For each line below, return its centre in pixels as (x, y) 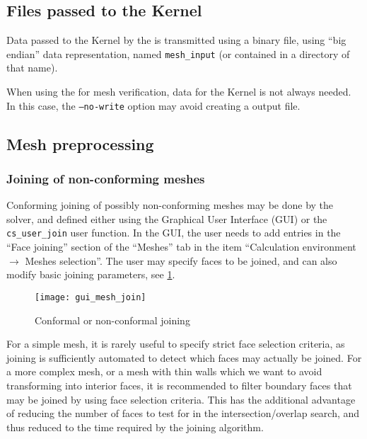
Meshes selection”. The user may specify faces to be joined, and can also (181, 260)
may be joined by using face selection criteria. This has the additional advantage (181, 399)
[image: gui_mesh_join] (91, 297)
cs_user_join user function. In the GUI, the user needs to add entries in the (174, 233)
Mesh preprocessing (80, 143)
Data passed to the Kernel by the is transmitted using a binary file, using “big (176, 40)
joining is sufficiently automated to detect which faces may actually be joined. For (184, 357)
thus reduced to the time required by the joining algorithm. (135, 427)
